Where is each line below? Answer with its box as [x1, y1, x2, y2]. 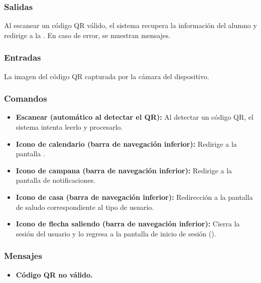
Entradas [4, 51, 41, 64]
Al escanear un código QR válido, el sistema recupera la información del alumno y [4, 20, 257, 31]
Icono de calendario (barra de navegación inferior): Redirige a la [16, 138, 237, 149]
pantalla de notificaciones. [16, 175, 96, 185]
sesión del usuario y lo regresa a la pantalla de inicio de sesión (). [16, 228, 216, 238]
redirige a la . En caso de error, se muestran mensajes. [4, 30, 171, 40]
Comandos [4, 92, 47, 105]
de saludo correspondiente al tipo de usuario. [16, 201, 154, 212]
